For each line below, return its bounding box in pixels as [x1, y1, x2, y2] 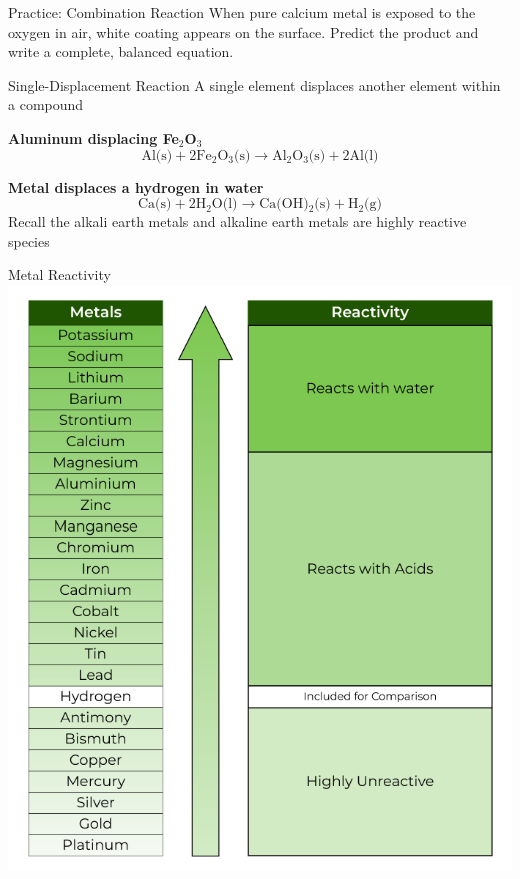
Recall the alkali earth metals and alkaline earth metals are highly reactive [8, 211, 467, 232]
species [8, 230, 50, 251]
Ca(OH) [259, 197, 309, 212]
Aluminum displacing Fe [8, 127, 179, 148]
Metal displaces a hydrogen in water [8, 176, 264, 197]
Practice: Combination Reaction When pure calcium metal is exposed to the [8, 2, 476, 22]
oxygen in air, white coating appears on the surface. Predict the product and [8, 21, 479, 42]
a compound [8, 94, 84, 115]
